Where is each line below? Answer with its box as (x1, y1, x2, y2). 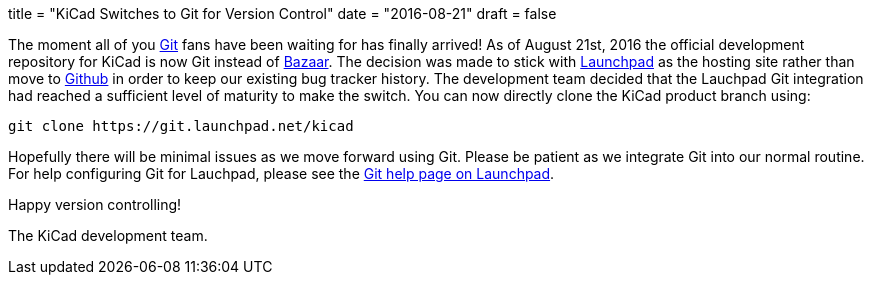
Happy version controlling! (8, 196, 182, 213)
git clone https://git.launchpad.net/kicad (8, 118, 354, 134)
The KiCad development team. (8, 227, 208, 244)
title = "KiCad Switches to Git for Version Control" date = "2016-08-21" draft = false (8, 5, 557, 22)
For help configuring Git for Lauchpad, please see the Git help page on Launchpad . (8, 165, 555, 182)
